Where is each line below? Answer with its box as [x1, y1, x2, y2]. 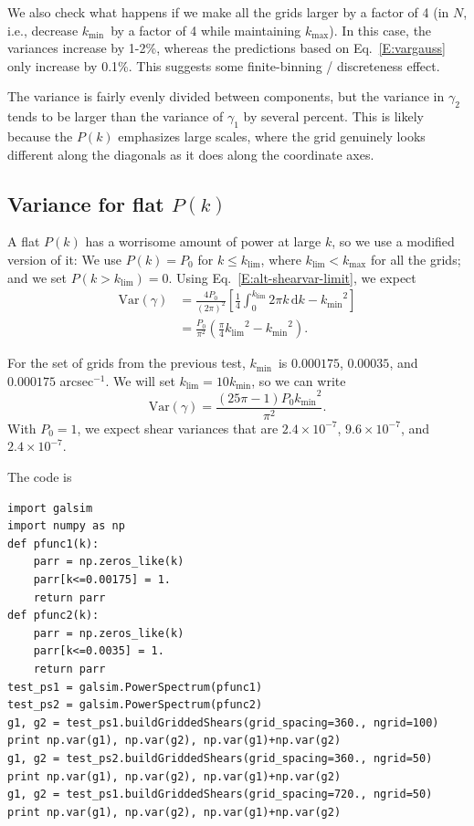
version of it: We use [7, 249, 122, 268]
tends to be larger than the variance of [7, 107, 224, 126]
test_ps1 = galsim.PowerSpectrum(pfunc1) [7, 680, 263, 694]
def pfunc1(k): [7, 537, 100, 550]
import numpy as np [7, 519, 125, 533]
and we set [7, 267, 68, 287]
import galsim [7, 501, 93, 515]
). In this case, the [329, 20, 432, 39]
